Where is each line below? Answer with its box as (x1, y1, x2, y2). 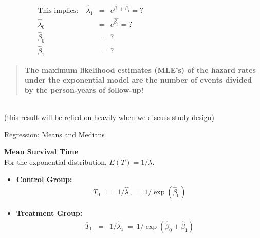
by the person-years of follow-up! (24, 84, 144, 95)
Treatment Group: (16, 208, 83, 219)
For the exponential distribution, (4, 156, 107, 167)
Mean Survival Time (4, 146, 79, 157)
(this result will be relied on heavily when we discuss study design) (4, 112, 214, 123)
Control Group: (16, 173, 72, 184)
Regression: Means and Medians (4, 129, 105, 140)
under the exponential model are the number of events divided (24, 74, 252, 85)
